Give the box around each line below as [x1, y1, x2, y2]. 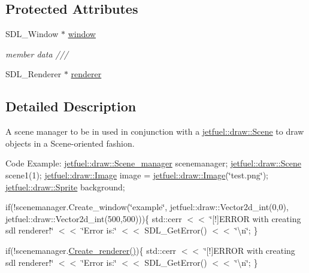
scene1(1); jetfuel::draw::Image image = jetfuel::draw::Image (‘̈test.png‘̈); [5, 168, 268, 181]
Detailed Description [5, 97, 137, 116]
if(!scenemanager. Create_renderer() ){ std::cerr [5, 244, 177, 256]
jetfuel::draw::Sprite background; [5, 180, 125, 193]
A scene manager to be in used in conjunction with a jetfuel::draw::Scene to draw [5, 125, 304, 138]
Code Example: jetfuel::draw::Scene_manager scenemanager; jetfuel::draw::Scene [5, 157, 301, 169]
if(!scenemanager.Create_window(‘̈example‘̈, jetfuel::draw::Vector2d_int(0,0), [5, 201, 289, 213]
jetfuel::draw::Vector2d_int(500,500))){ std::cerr [5, 212, 182, 225]
